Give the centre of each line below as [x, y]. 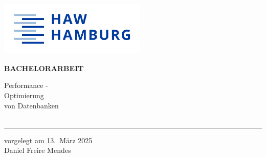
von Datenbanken [31, 105]
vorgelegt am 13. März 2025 [48, 140]
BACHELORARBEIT [44, 68]
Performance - [26, 85]
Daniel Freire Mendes [38, 150]
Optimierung [24, 95]
